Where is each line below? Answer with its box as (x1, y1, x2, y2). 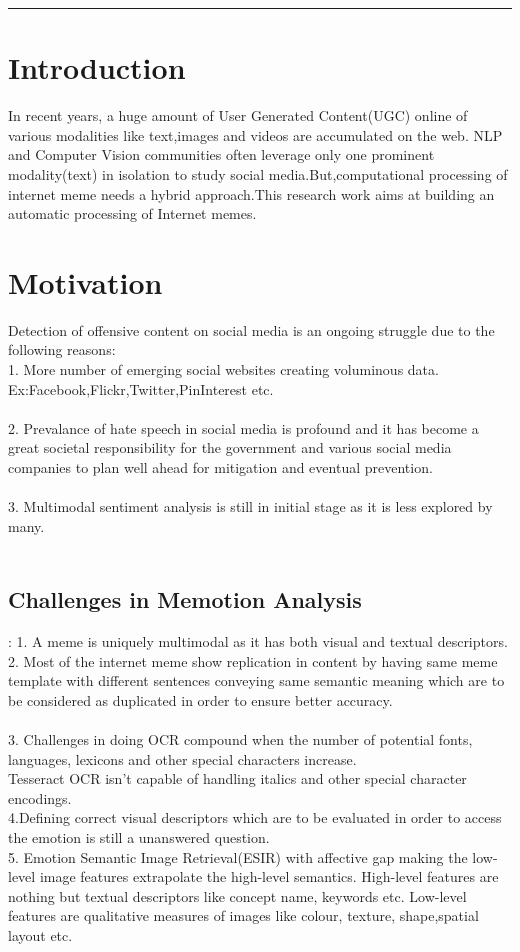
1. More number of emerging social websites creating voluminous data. (8, 359, 439, 379)
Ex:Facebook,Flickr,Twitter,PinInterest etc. (8, 378, 274, 399)
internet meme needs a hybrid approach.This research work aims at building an (8, 183, 495, 204)
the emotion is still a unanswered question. (8, 827, 270, 848)
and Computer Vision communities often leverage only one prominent (8, 144, 435, 165)
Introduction (8, 47, 186, 88)
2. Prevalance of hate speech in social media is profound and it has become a (8, 417, 479, 438)
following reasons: (8, 339, 116, 360)
